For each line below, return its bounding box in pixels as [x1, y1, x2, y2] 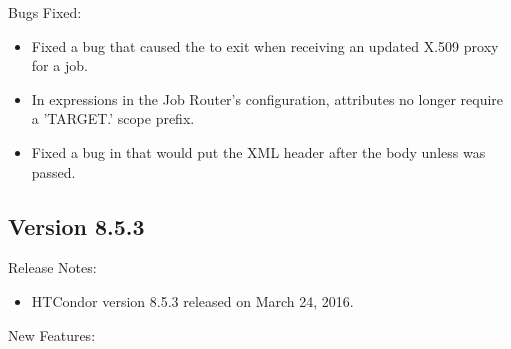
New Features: [8, 324, 96, 345]
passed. [31, 161, 76, 182]
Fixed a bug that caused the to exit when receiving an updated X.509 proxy [31, 35, 499, 56]
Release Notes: [8, 257, 97, 278]
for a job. [31, 55, 88, 76]
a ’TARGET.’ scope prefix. [31, 108, 195, 129]
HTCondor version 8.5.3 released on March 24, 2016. [31, 290, 354, 311]
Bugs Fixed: [8, 2, 82, 22]
